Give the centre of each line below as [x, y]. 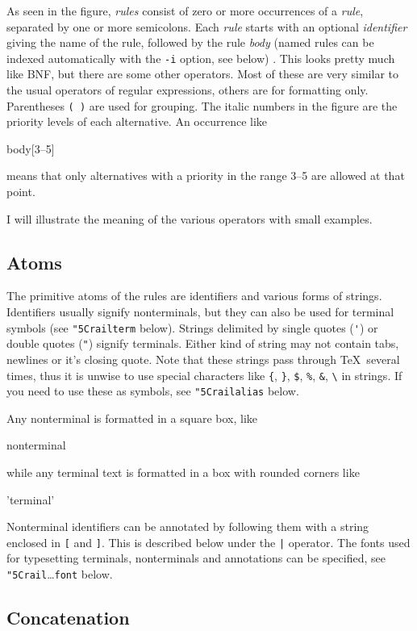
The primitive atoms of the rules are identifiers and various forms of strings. [194, 296]
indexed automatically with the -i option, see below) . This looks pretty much [201, 58]
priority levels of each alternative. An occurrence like [137, 121]
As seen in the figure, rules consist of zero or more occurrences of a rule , [185, 10]
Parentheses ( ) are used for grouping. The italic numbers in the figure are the [202, 105]
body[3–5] [31, 148]
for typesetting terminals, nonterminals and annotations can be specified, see [196, 558]
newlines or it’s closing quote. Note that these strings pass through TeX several [203, 359]
